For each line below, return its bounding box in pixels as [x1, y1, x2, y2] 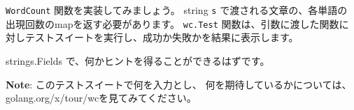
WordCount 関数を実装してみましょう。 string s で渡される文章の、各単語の [6, 3, 348, 17]
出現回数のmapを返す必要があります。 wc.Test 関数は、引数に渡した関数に [6, 16, 349, 31]
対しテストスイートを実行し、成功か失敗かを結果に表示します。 [6, 30, 299, 45]
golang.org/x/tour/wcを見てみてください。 [6, 91, 197, 105]
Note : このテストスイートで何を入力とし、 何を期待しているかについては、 [6, 77, 352, 91]
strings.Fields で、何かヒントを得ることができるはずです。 [6, 53, 270, 68]
